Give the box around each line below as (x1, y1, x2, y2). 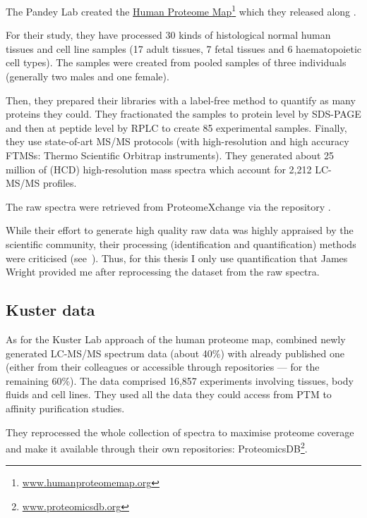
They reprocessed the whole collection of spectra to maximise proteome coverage (6, 424, 354, 439)
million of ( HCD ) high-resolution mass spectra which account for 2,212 (6, 161, 312, 176)
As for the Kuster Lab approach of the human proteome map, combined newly (6, 331, 346, 346)
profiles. (42, 175, 77, 190)
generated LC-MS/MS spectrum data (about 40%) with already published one (6, 345, 345, 360)
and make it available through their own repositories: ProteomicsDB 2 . (6, 439, 308, 455)
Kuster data (6, 299, 95, 321)
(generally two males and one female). (6, 69, 169, 84)
